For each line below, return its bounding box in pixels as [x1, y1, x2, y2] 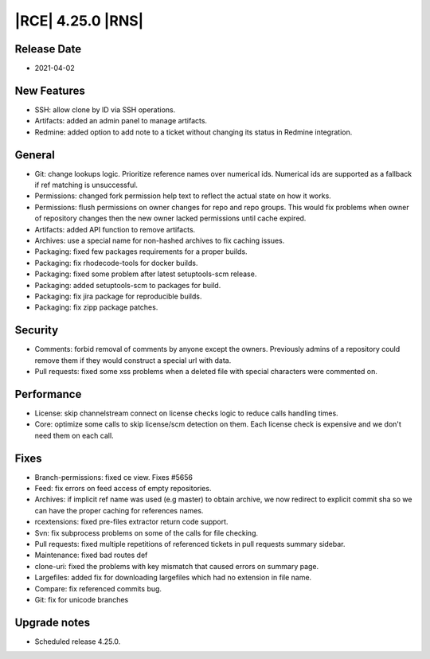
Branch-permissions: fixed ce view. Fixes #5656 [34, 472, 193, 482]
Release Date [14, 42, 82, 56]
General [14, 148, 56, 162]
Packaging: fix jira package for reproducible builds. [34, 291, 202, 301]
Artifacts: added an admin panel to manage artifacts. [34, 116, 207, 126]
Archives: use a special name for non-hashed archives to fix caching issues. [34, 236, 285, 245]
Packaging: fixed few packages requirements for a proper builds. [34, 247, 248, 256]
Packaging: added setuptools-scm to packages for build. [34, 280, 221, 290]
